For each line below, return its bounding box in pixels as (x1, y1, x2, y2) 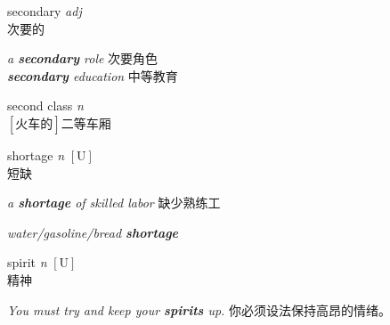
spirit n (7, 253, 47, 272)
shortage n (7, 145, 64, 164)
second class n (7, 96, 84, 115)
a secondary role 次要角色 (7, 49, 158, 68)
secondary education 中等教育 (7, 66, 178, 85)
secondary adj (7, 2, 82, 20)
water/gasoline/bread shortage (7, 223, 179, 241)
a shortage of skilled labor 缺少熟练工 (7, 193, 221, 212)
